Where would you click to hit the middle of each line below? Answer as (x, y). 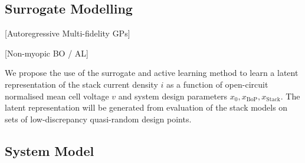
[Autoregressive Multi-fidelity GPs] (68, 33)
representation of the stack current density (81, 84)
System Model (50, 150)
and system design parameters (173, 96)
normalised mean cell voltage (57, 96)
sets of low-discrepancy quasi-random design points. (98, 119)
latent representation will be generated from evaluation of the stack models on (146, 107)
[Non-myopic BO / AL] (47, 53)
